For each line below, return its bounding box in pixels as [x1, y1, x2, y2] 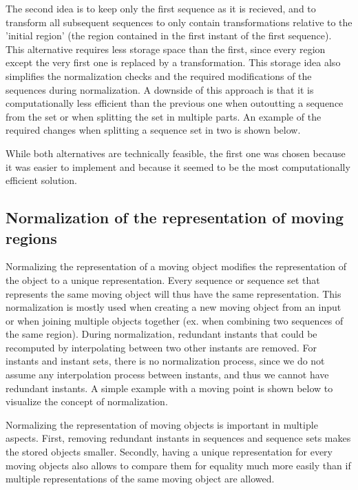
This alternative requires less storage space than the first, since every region [6, 41, 326, 56]
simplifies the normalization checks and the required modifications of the [6, 68, 312, 83]
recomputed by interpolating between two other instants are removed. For [6, 340, 317, 354]
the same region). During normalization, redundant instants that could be [6, 327, 317, 341]
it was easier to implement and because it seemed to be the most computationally [6, 159, 350, 174]
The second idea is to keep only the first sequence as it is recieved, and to [6, 1, 316, 15]
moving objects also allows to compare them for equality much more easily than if [6, 458, 351, 472]
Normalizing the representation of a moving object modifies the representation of [6, 259, 347, 274]
